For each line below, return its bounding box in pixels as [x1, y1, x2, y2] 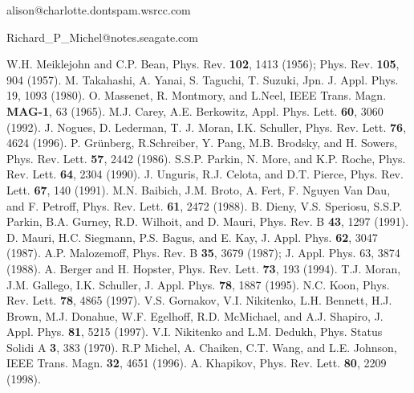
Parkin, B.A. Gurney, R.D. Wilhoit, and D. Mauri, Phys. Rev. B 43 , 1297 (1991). [6, 213, 409, 230]
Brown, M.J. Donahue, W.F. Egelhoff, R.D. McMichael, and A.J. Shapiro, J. [6, 307, 384, 324]
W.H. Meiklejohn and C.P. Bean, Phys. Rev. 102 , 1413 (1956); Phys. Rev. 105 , [6, 55, 400, 72]
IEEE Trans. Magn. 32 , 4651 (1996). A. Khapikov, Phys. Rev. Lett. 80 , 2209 [6, 354, 387, 371]
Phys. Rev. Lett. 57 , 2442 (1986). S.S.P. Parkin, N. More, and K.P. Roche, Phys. [6, 149, 406, 166]
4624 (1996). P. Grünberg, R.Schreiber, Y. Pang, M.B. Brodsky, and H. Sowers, [6, 134, 398, 151]
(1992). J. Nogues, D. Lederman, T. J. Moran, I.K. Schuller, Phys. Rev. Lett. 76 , [6, 118, 407, 135]
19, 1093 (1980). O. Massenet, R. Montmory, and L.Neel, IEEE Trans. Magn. [6, 87, 387, 104]
